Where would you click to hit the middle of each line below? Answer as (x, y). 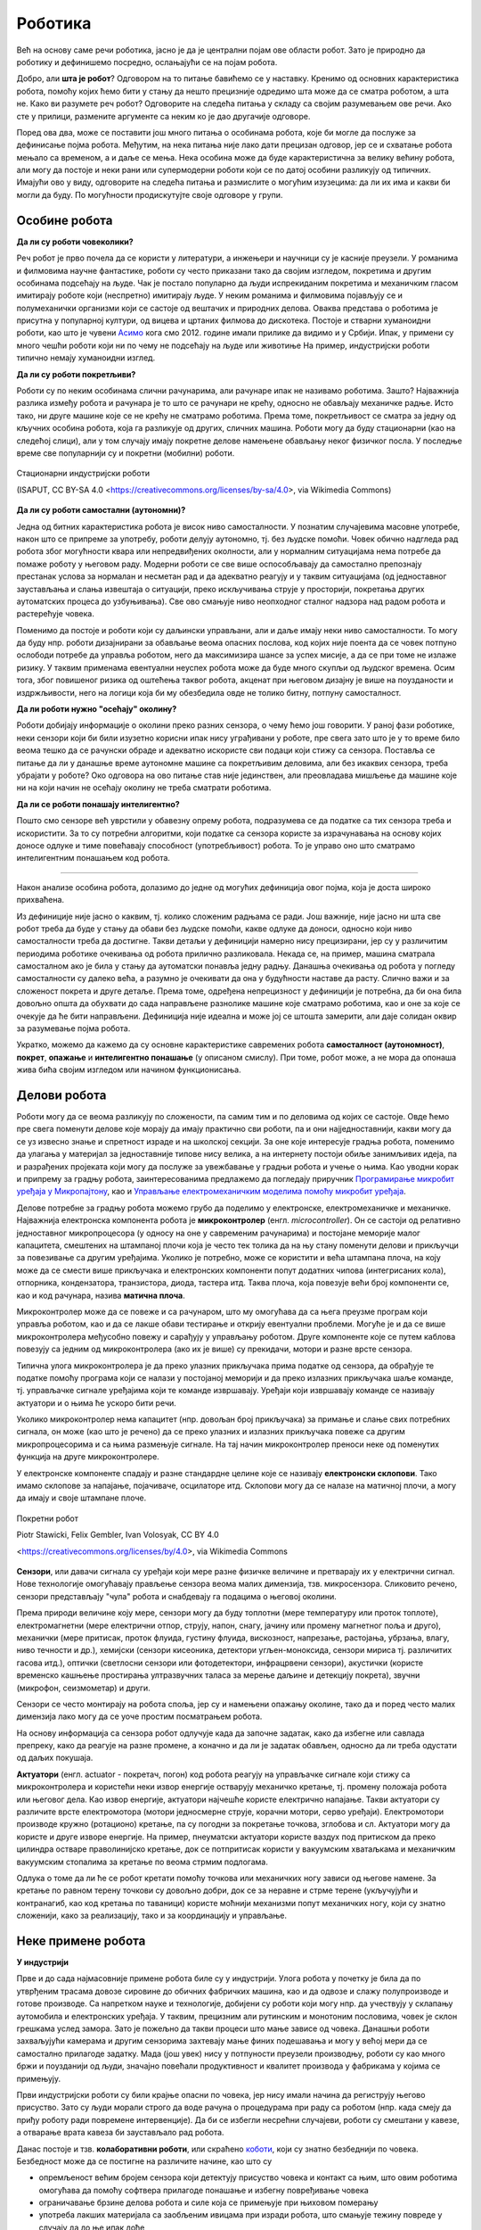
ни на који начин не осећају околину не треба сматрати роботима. (144, 788)
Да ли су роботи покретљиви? (76, 374)
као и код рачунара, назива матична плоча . (101, 1295)
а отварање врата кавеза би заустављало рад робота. (120, 2133)
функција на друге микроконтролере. (88, 1457)
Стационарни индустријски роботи (83, 474)
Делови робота (61, 1095)
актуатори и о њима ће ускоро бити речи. (97, 1403)
